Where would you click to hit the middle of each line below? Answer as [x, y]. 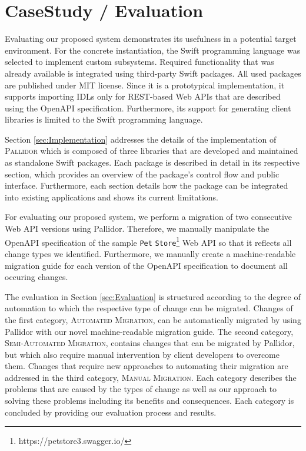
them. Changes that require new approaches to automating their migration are [147, 366]
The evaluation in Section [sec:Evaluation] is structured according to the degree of [153, 296]
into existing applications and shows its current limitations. [112, 197]
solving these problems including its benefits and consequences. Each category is [149, 401]
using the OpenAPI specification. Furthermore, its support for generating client [148, 108]
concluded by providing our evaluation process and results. [111, 412]
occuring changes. [36, 277]
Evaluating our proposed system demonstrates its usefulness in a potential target [151, 39]
